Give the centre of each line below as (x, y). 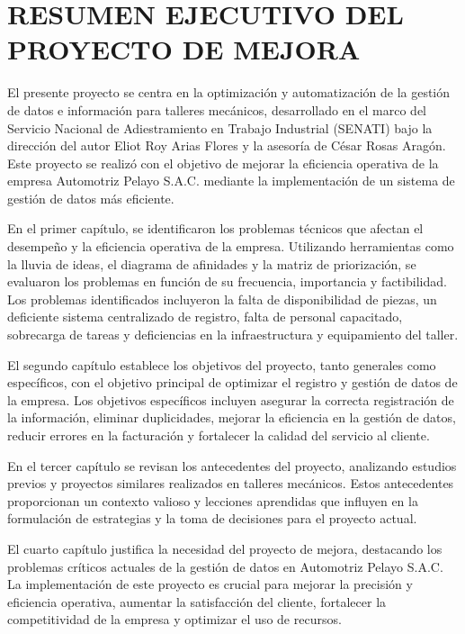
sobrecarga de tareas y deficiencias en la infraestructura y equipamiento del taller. (233, 335)
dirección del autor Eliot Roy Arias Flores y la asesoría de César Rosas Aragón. (227, 145)
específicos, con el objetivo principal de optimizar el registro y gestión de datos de (232, 382)
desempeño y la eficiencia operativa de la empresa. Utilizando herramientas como (231, 246)
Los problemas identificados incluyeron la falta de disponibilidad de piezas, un (222, 299)
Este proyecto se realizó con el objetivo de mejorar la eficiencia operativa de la (223, 163)
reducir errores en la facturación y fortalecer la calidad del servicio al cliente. (219, 435)
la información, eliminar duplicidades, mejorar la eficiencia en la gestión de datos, (232, 417)
